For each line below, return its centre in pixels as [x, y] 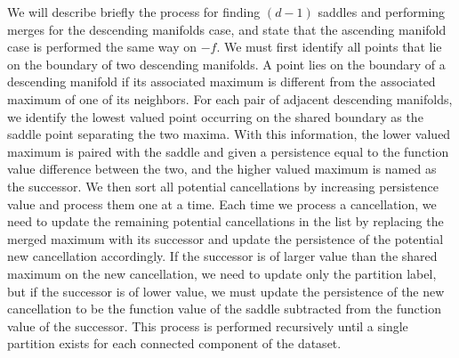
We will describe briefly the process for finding [134, 12]
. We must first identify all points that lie [329, 47]
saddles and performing [382, 12]
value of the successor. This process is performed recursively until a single [208, 325]
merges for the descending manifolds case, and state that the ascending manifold [227, 29]
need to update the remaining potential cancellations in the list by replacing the [225, 221]
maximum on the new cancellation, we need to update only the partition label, [222, 273]
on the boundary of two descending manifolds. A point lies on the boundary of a [226, 64]
